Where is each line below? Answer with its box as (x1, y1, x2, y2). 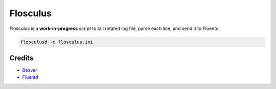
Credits (9, 53, 34, 62)
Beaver (22, 67, 38, 73)
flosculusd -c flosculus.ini (20, 39, 94, 45)
